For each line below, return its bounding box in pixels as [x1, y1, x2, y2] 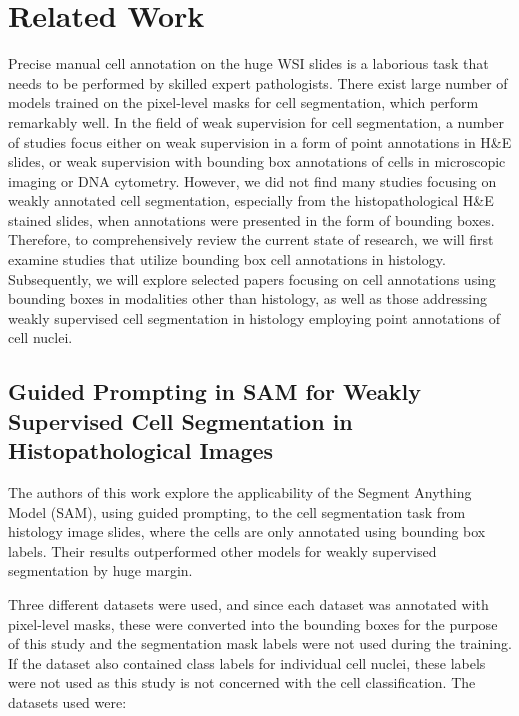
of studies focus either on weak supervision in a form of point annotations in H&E [8, 131, 512, 152]
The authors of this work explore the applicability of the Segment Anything [8, 482, 472, 503]
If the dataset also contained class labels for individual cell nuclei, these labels [8, 652, 486, 673]
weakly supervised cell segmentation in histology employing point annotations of [8, 307, 500, 328]
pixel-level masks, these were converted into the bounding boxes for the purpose [8, 613, 498, 634]
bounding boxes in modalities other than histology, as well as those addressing [8, 288, 488, 309]
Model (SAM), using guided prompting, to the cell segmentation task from [8, 501, 466, 522]
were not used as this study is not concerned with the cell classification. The [8, 672, 476, 693]
